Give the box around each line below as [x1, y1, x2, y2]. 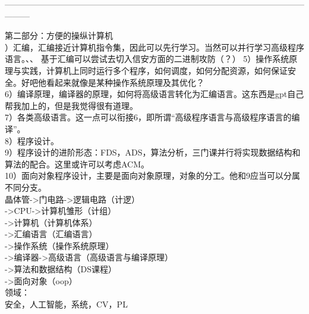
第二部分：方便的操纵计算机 [5, 29, 113, 42]
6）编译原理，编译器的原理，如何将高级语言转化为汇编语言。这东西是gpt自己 [5, 88, 304, 100]
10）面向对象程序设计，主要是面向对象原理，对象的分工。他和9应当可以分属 [5, 169, 300, 182]
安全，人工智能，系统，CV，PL [5, 297, 128, 310]
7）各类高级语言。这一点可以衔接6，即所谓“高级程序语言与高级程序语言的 [5, 111, 292, 123]
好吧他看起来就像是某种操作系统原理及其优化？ [21, 76, 204, 88]
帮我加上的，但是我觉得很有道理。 [5, 99, 138, 111]
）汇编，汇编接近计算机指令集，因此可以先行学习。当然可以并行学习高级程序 [5, 41, 304, 53]
